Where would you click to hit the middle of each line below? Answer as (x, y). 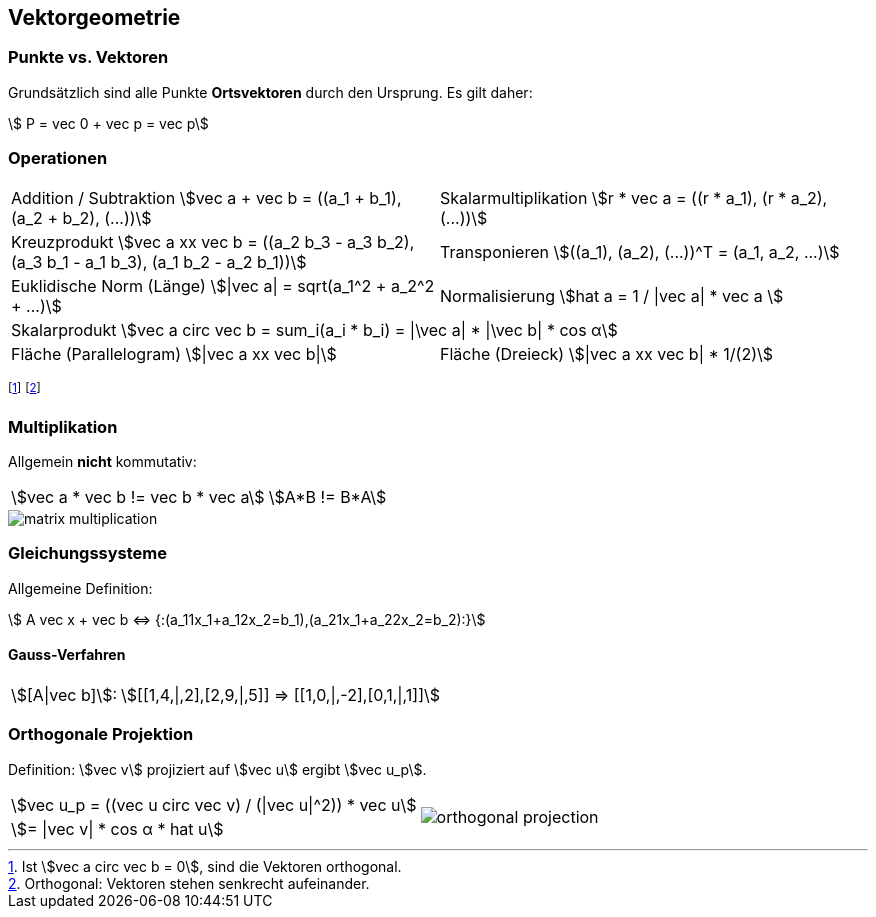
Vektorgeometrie (94, 17)
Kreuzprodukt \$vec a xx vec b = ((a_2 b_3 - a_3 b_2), (213, 241)
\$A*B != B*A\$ (327, 496)
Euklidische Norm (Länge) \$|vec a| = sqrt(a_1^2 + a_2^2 (223, 285)
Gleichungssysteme (87, 553)
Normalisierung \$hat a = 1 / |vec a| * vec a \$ (612, 295)
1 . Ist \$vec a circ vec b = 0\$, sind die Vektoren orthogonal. (205, 866)
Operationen (58, 158)
